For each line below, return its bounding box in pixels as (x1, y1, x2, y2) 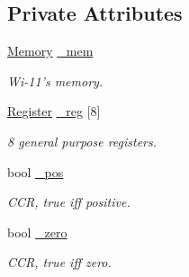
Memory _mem (7, 41, 94, 60)
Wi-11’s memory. (7, 71, 103, 90)
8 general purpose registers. (7, 131, 157, 150)
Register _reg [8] (7, 102, 101, 121)
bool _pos (7, 162, 64, 181)
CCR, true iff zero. (7, 253, 112, 272)
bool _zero (7, 222, 67, 241)
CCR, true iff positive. (7, 192, 130, 211)
